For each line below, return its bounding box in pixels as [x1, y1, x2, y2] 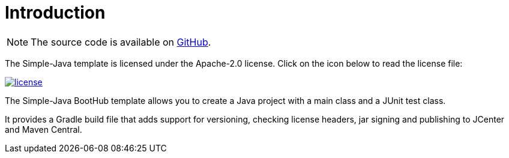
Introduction [5, 2, 106, 23]
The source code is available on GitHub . [31, 35, 211, 48]
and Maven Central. [5, 124, 82, 135]
